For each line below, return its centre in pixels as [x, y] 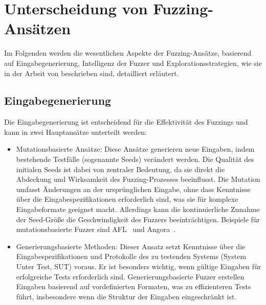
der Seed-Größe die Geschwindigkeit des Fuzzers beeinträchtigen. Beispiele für [138, 219]
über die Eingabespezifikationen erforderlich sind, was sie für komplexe [127, 199]
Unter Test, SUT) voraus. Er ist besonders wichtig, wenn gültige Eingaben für [139, 266]
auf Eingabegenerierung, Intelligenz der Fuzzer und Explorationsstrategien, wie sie [133, 63]
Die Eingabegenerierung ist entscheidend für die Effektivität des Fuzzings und [126, 122]
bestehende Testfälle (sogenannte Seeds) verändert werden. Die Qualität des [135, 159]
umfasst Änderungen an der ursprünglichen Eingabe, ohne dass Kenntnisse [133, 189]
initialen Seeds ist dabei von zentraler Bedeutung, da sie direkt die [120, 169]
